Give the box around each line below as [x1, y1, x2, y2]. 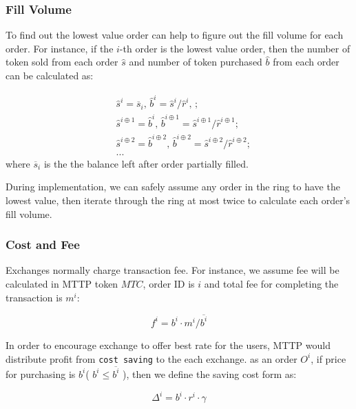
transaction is [6, 290, 63, 304]
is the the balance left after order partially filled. [43, 156, 249, 170]
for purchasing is [6, 366, 76, 381]
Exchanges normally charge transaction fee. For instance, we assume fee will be [6, 263, 339, 277]
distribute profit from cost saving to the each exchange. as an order [6, 351, 297, 366]
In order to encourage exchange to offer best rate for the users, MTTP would [6, 337, 331, 352]
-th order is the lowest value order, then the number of [119, 41, 350, 55]
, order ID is [143, 277, 195, 291]
